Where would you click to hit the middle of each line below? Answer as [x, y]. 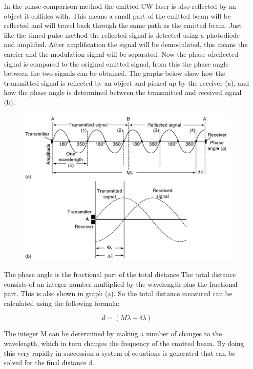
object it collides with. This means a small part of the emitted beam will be [117, 15]
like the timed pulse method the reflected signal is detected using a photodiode [122, 35]
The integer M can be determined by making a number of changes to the [113, 334]
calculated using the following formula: [62, 303]
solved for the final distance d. [49, 362]
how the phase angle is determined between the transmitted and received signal [123, 92]
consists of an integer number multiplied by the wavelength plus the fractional [121, 284]
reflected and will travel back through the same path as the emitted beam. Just [123, 25]
